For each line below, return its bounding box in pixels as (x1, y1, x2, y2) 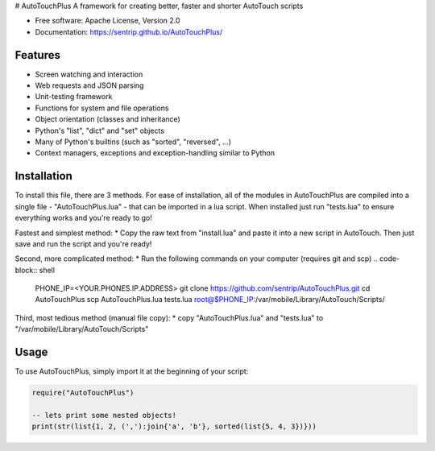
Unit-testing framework (35, 92, 113, 101)
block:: (14, 265, 38, 275)
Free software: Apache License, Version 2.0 (35, 16, 180, 26)
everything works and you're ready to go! (14, 213, 153, 223)
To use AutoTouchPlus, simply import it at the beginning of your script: (14, 366, 249, 376)
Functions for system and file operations (35, 103, 169, 113)
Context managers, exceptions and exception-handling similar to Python (35, 148, 275, 158)
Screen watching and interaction (35, 69, 143, 79)
